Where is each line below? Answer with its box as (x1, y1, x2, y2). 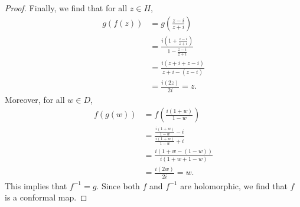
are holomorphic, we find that (180, 179, 288, 192)
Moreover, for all (5, 93, 65, 105)
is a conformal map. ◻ (5, 191, 87, 203)
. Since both (96, 179, 140, 192)
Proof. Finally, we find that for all (5, 2, 128, 14)
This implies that (5, 179, 67, 192)
